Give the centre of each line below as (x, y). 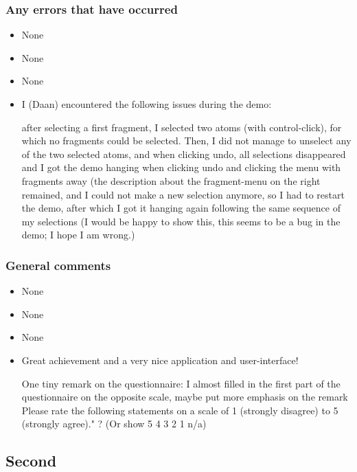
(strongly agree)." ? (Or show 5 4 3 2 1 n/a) (114, 424)
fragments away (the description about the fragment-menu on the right (171, 180)
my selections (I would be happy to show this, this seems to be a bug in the (181, 221)
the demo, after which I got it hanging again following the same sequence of (181, 208)
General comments (58, 265)
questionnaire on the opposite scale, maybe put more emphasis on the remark (185, 397)
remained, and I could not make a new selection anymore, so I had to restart (183, 194)
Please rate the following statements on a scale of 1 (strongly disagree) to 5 (180, 410)
